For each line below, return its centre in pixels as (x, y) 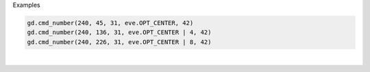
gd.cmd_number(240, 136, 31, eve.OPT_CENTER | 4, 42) (119, 33)
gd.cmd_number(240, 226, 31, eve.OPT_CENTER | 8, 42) (119, 42)
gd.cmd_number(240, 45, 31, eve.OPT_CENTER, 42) (110, 23)
